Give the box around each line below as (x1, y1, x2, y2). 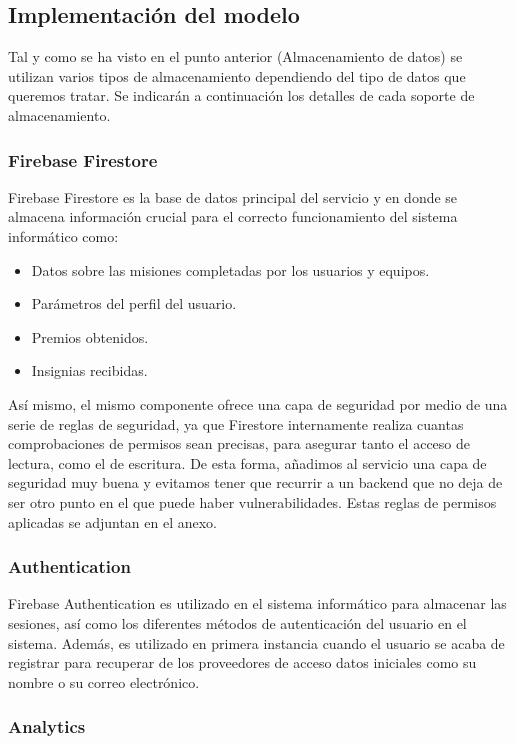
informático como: (8, 225, 119, 246)
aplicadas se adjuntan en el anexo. (8, 511, 217, 532)
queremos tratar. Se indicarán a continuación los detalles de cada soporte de (8, 85, 475, 106)
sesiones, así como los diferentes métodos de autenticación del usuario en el (8, 612, 467, 633)
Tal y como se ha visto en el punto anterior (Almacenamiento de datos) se (8, 46, 463, 67)
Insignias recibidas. (31, 360, 148, 381)
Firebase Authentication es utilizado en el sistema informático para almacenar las (8, 593, 507, 614)
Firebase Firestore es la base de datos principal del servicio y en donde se (8, 186, 458, 207)
